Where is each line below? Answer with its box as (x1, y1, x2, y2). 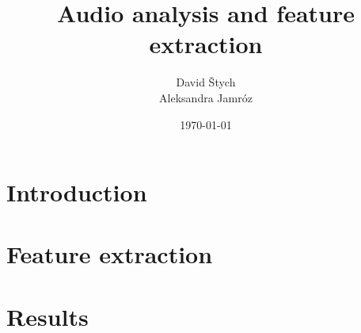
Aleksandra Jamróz (159, 89, 253, 105)
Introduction (6, 176, 147, 209)
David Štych (176, 74, 236, 90)
